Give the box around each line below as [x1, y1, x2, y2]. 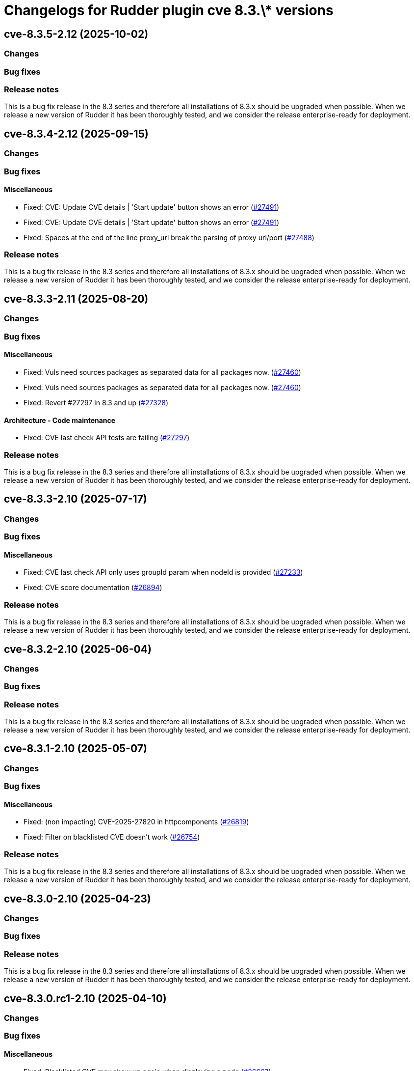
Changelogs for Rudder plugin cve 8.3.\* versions [4, 2, 334, 19]
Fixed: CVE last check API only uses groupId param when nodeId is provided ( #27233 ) [24, 568, 303, 577]
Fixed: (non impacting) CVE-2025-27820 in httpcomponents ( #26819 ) [24, 817, 249, 826]
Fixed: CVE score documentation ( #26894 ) [24, 583, 162, 592]
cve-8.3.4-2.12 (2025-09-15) [4, 127, 149, 140]
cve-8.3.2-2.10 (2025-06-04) [4, 643, 152, 655]
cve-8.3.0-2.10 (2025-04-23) [4, 892, 151, 905]
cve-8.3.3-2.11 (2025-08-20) [4, 292, 149, 305]
